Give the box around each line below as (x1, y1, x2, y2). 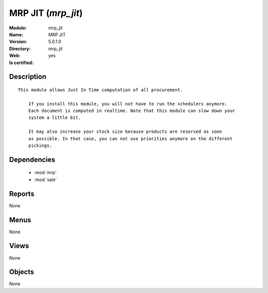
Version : (9, 39, 27, 45)
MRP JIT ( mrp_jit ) (9, 7, 83, 18)
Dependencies (9, 155, 56, 164)
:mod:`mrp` (34, 170, 57, 176)
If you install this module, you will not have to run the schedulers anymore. (28, 101, 228, 106)
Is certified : (9, 60, 34, 66)
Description (9, 73, 47, 81)
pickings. (28, 143, 52, 149)
